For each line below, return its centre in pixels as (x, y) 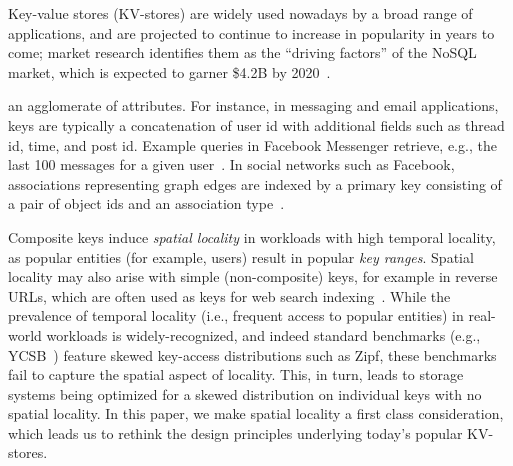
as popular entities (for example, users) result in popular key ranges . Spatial (241, 256)
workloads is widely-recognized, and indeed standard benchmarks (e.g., (263, 334)
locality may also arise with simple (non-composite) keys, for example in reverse (253, 276)
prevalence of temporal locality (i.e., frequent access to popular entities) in (236, 315)
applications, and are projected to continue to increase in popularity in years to (251, 32)
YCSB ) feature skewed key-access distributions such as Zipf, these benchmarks (252, 354)
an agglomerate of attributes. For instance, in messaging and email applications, (253, 105)
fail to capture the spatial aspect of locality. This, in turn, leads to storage (236, 374)
